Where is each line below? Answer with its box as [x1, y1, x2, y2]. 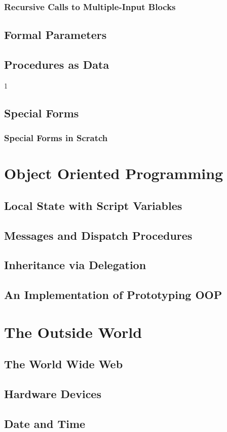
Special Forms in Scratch [4, 132, 108, 144]
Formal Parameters [4, 27, 107, 42]
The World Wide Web [4, 356, 123, 372]
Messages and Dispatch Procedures [4, 227, 193, 243]
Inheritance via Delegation [4, 257, 146, 273]
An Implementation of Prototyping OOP [4, 287, 222, 303]
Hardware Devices [4, 386, 101, 402]
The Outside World [4, 321, 142, 342]
